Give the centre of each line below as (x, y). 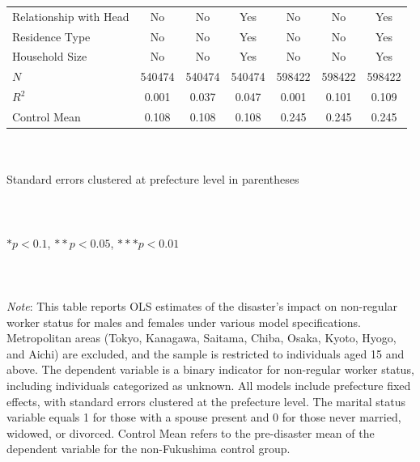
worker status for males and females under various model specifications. (184, 322)
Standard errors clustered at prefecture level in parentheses (153, 179)
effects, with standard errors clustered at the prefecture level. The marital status (206, 401)
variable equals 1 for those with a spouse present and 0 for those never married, (204, 417)
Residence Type (51, 36)
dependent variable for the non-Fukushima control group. (148, 449)
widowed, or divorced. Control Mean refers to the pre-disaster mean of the (191, 432)
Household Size (50, 56)
